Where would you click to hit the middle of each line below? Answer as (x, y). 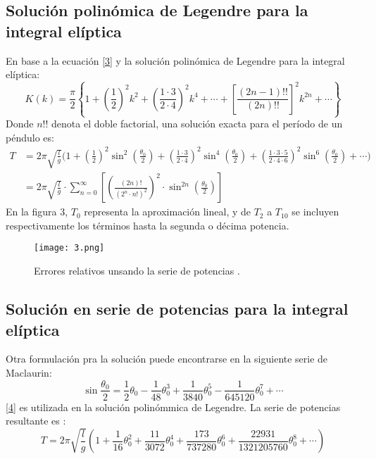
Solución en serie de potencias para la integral (177, 309)
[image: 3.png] (69, 248)
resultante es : (36, 421)
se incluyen (315, 212)
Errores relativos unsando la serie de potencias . (137, 271)
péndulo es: (30, 137)
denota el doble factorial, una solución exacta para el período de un (197, 124)
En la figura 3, (37, 212)
